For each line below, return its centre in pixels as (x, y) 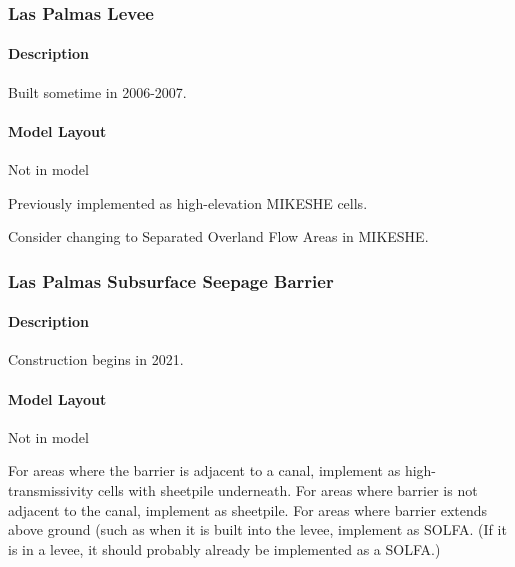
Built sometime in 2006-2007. (97, 91)
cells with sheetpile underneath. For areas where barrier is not (288, 490)
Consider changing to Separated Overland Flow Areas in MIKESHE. (218, 236)
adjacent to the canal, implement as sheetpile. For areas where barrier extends (248, 509)
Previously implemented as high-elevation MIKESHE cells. (188, 202)
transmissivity (51, 490)
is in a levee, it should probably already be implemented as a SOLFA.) (224, 548)
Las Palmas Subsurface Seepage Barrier (171, 280)
